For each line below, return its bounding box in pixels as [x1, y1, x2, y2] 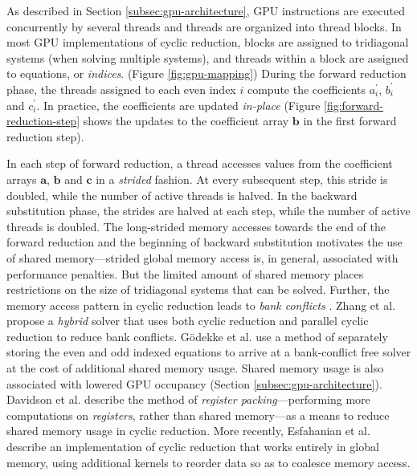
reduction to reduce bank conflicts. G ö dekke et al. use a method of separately [6, 328, 388, 344]
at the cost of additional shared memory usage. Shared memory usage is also [6, 360, 384, 376]
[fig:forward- [324, 96, 384, 113]
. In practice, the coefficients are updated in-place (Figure [36, 96, 321, 113]
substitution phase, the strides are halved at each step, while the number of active [6, 202, 411, 219]
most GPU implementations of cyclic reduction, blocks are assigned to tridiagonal [6, 34, 409, 51]
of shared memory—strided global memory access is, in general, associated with [6, 249, 399, 266]
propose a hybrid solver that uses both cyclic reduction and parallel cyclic [6, 312, 369, 329]
